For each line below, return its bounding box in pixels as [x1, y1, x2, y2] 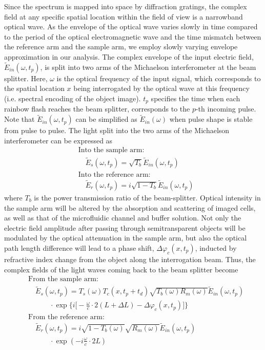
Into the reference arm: [78, 171, 151, 178]
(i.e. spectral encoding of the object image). [4, 93, 141, 103]
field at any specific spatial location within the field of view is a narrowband [4, 11, 243, 22]
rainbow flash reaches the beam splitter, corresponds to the [4, 103, 190, 114]
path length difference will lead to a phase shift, [4, 242, 154, 253]
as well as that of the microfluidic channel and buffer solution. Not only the [4, 212, 241, 223]
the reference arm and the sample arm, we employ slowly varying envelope [4, 41, 238, 52]
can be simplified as [75, 114, 137, 124]
